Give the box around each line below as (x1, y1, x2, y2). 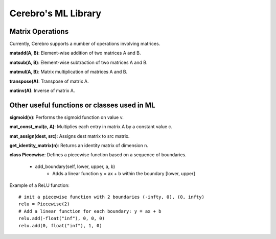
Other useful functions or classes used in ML (9, 101, 155, 109)
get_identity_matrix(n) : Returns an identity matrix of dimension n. (9, 142, 148, 149)
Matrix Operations (9, 27, 69, 36)
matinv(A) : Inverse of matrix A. (9, 87, 75, 94)
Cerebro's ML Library (9, 8, 102, 19)
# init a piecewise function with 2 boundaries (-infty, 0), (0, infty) (18, 194, 204, 200)
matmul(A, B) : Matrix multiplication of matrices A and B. (9, 69, 128, 75)
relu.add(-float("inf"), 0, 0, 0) (18, 216, 105, 222)
